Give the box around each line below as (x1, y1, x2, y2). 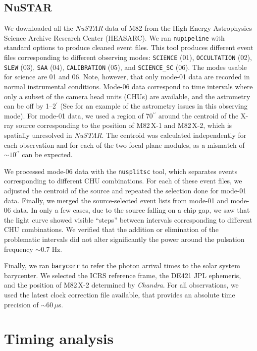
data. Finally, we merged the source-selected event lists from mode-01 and (4, 195, 228, 205)
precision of (4, 299, 39, 309)
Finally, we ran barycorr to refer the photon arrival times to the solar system (4, 260, 240, 271)
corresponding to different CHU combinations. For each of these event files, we (4, 175, 242, 186)
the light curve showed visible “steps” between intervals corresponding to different (4, 214, 253, 225)
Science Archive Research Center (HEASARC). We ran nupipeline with (4, 32, 225, 43)
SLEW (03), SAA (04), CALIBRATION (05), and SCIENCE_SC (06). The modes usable (4, 61, 247, 72)
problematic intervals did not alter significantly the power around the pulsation (4, 234, 245, 244)
